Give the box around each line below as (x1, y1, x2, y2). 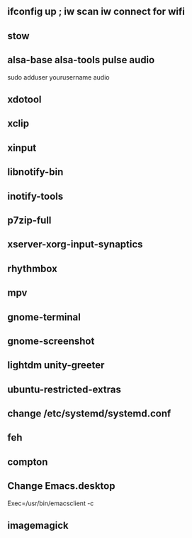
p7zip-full (7, 214, 52, 226)
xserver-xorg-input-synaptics (7, 238, 143, 251)
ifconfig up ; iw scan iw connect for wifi (7, 6, 186, 18)
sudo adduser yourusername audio (7, 72, 110, 81)
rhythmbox (7, 262, 58, 274)
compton (7, 456, 48, 468)
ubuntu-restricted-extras (7, 383, 122, 395)
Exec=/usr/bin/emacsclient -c (7, 499, 94, 507)
